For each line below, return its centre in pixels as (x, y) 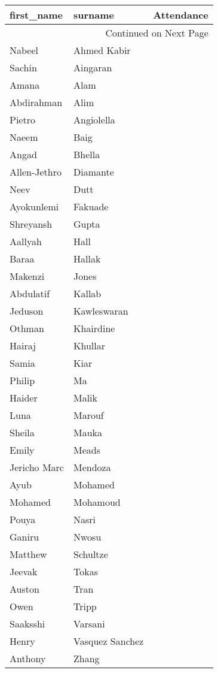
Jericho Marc (37, 467)
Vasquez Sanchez (108, 641)
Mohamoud (97, 502)
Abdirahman (36, 102)
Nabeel (24, 50)
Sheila (22, 432)
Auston (24, 589)
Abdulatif (30, 293)
